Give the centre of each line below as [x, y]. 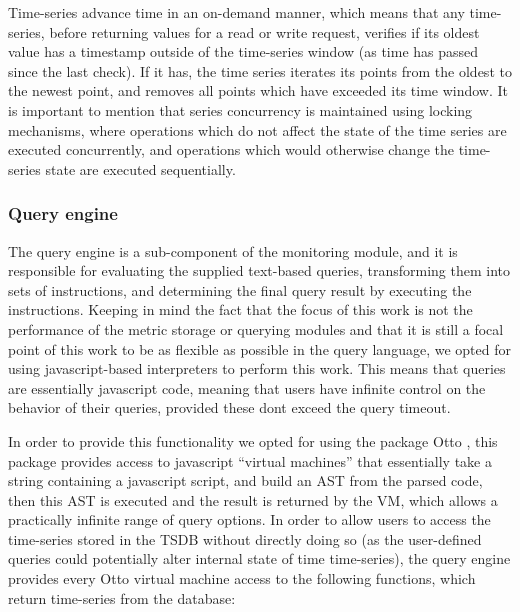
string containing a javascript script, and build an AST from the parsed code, [245, 480]
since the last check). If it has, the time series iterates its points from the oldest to [260, 70]
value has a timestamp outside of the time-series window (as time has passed [243, 51]
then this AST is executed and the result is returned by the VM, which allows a [253, 499]
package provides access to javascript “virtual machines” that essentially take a [250, 460]
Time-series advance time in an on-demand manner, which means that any [236, 12]
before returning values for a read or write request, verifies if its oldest [264, 31]
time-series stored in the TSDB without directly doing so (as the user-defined [245, 538]
